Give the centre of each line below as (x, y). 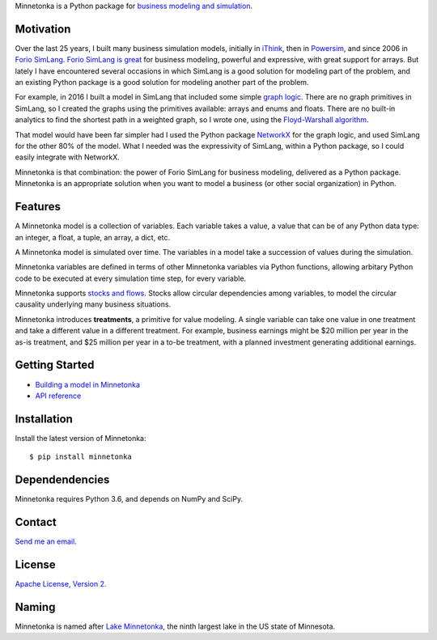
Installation (44, 419)
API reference (58, 396)
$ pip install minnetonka (81, 457)
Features (38, 207)
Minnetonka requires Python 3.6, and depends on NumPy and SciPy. (129, 499)
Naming (35, 607)
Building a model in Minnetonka (88, 384)
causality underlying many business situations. (93, 304)
